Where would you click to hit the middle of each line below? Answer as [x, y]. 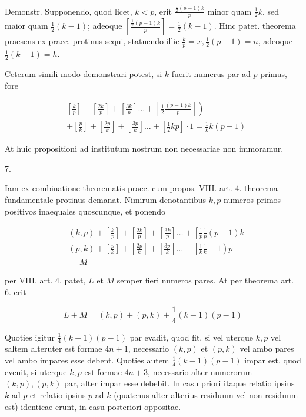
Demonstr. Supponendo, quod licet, [69, 11]
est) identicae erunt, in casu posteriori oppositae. [93, 406]
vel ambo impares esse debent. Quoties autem [87, 360]
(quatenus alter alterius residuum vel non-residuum [206, 395]
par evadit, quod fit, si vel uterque [192, 337]
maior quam [26, 26]
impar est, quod [273, 360]
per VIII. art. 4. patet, [45, 280]
